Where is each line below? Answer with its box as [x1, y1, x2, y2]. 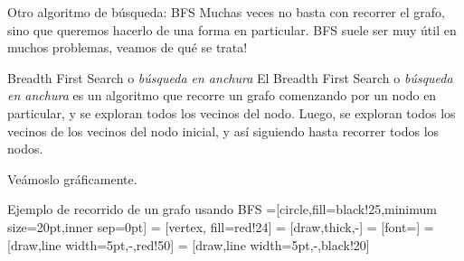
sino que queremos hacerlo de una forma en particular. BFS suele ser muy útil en [7, 20, 457, 39]
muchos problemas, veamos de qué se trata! [7, 38, 248, 57]
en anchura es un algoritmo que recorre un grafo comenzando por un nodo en [7, 86, 437, 105]
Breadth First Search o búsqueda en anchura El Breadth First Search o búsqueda [7, 68, 453, 87]
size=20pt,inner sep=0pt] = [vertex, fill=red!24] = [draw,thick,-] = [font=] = [7, 217, 434, 236]
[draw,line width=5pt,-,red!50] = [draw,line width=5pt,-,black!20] [7, 235, 370, 254]
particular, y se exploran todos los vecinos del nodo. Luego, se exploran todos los [7, 103, 456, 122]
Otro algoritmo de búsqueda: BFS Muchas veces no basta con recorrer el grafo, [7, 3, 445, 21]
